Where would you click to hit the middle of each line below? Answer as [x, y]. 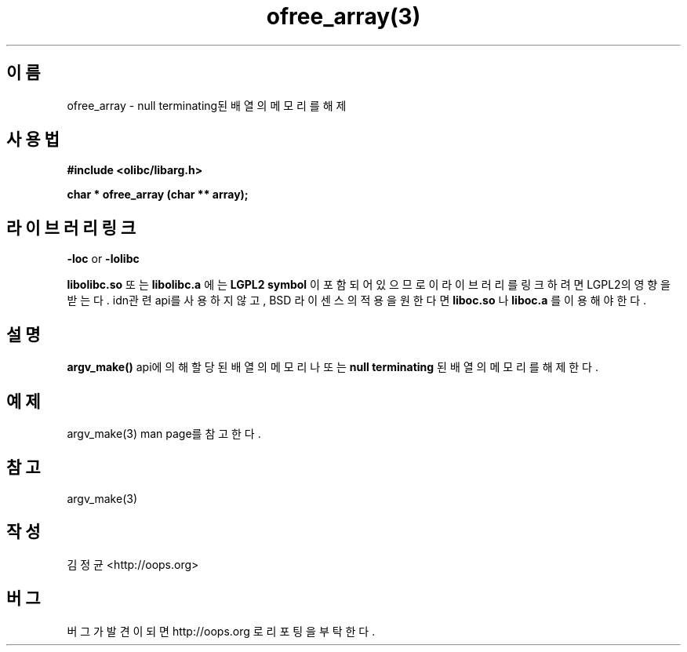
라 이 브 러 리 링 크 [71, 228]
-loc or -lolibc [103, 259]
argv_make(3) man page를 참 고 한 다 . [164, 433]
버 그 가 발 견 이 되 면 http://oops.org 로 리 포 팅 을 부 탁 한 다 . [221, 631]
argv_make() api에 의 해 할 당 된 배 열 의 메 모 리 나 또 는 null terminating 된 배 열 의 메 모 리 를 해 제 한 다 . [333, 367]
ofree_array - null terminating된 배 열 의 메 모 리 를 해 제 [207, 105]
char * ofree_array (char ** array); [158, 195]
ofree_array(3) [343, 16]
